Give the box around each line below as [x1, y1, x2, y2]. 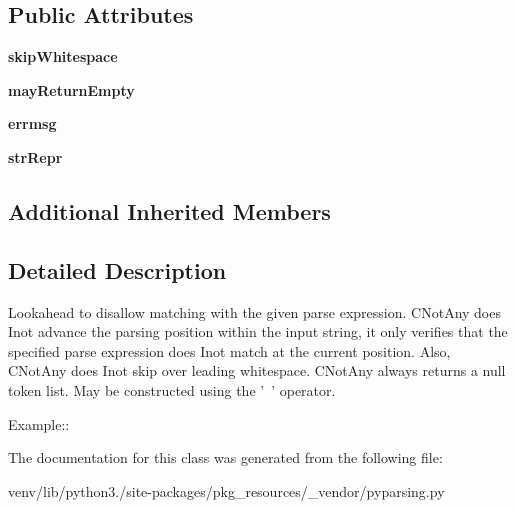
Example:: [8, 413, 70, 434]
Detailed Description [8, 254, 227, 285]
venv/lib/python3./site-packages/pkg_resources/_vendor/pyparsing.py [8, 480, 445, 501]
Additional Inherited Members [8, 195, 331, 226]
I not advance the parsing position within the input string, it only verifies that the [8, 321, 508, 342]
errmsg [8, 113, 57, 134]
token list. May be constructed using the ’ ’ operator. [8, 379, 336, 400]
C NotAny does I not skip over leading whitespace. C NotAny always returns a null [8, 360, 506, 381]
